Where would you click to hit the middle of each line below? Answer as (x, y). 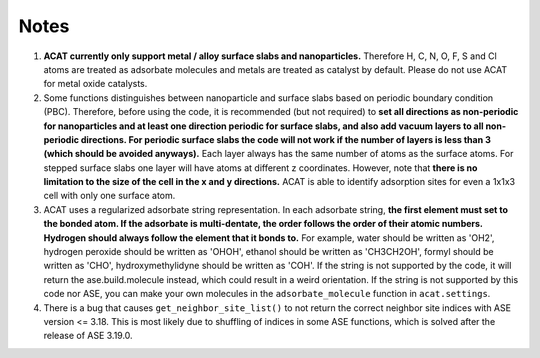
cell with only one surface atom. (109, 196)
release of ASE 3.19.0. (88, 336)
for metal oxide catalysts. (95, 84)
